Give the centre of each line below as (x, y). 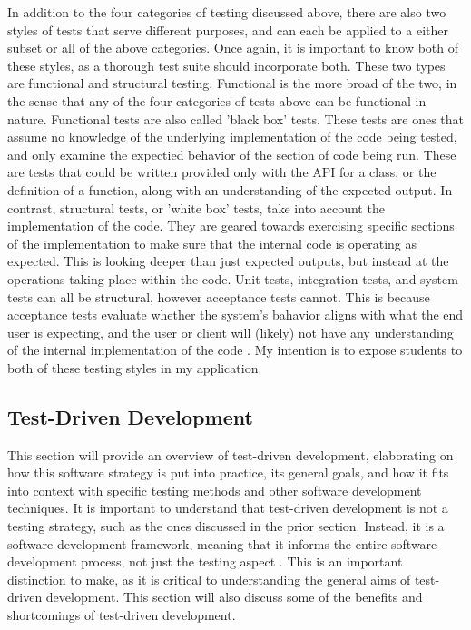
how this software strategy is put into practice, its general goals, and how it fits (228, 472)
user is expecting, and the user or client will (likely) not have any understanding (231, 332)
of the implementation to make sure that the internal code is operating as (212, 243)
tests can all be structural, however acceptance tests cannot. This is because (219, 296)
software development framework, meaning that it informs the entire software (222, 543)
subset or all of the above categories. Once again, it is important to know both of (233, 48)
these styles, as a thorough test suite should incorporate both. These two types (226, 65)
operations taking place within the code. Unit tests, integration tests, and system (233, 278)
